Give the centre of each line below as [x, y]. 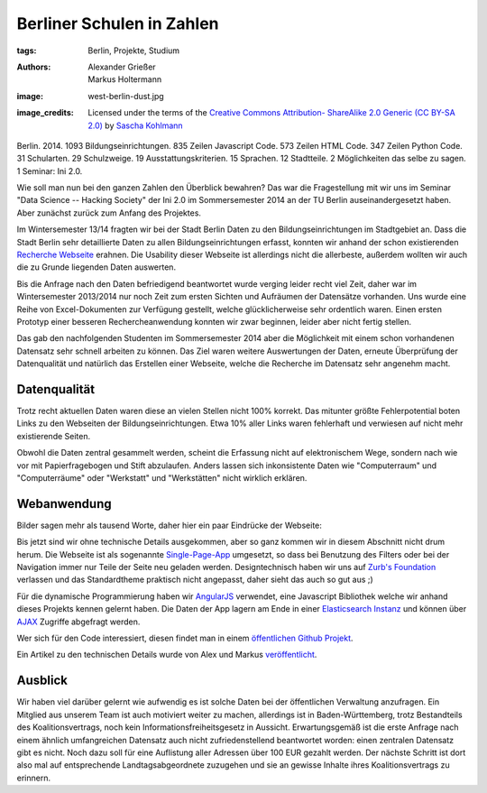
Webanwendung [64, 504]
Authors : [34, 67]
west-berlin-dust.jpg [126, 96]
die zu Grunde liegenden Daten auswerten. [96, 267]
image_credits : [45, 113]
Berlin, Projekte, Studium [134, 51]
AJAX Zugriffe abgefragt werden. [78, 622]
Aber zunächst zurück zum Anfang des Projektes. [109, 213]
